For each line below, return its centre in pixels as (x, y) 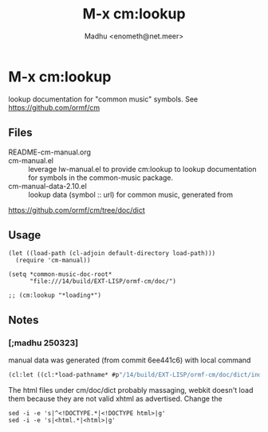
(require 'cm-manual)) (53, 261)
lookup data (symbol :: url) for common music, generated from (131, 194)
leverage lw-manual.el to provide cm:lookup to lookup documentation (142, 169)
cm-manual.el (31, 160)
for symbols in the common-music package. (101, 178)
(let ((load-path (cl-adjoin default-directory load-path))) (112, 254)
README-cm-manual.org (50, 152)
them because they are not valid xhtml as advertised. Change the (115, 398)
